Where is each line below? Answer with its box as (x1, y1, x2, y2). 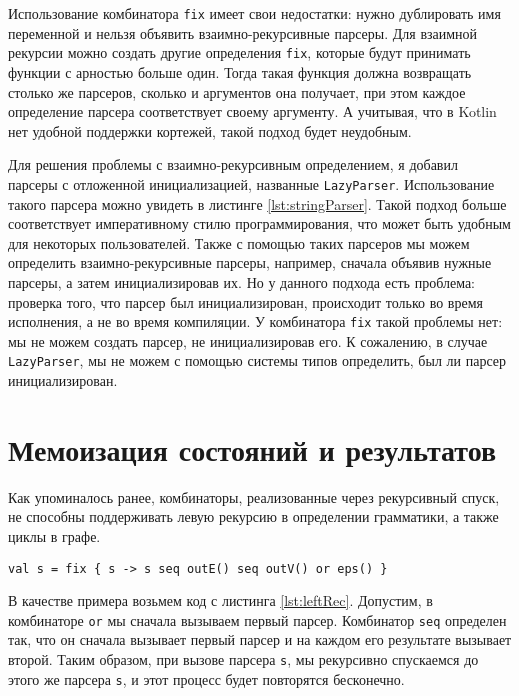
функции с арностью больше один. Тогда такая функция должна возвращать (8, 61, 472, 82)
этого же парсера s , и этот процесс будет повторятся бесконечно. (8, 668, 405, 689)
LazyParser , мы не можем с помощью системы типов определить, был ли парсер (8, 350, 506, 371)
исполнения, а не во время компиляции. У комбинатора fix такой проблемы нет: (8, 311, 503, 332)
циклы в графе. (8, 525, 101, 546)
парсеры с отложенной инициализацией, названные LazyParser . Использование (8, 173, 495, 194)
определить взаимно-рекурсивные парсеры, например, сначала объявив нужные (8, 252, 492, 273)
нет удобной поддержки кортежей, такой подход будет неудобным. (8, 120, 412, 141)
